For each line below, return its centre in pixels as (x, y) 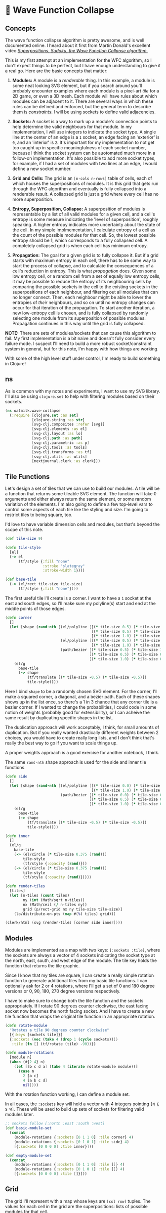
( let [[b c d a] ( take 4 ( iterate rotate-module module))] (76, 1067)
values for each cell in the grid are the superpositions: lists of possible (77, 1206)
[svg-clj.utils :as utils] (59, 457)
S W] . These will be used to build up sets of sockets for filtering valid (75, 1109)
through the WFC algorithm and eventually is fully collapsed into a (79, 189)
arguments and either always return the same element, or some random (78, 499)
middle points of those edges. (35, 608)
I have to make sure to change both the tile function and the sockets (74, 1001)
